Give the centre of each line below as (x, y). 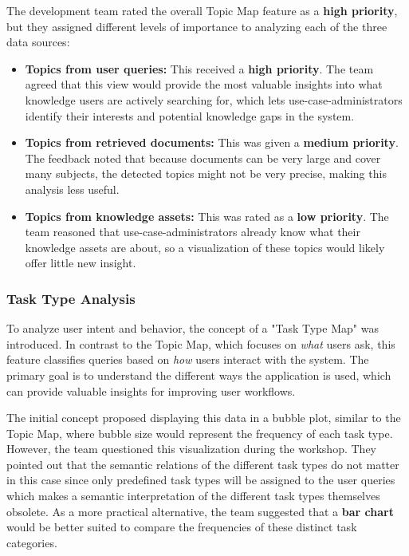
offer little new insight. (81, 263)
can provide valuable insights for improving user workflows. (151, 390)
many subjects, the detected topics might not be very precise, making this (206, 174)
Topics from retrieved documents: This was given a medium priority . (212, 142)
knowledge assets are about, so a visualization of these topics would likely (205, 247)
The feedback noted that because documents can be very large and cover (203, 158)
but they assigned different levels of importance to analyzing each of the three (197, 26)
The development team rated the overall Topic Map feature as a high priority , (202, 10)
